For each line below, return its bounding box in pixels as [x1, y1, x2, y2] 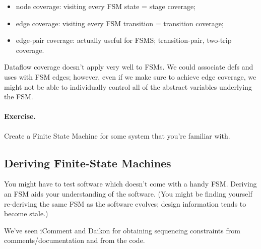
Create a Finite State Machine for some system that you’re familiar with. [4, 130, 230, 141]
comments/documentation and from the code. [4, 235, 145, 245]
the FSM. [4, 91, 33, 102]
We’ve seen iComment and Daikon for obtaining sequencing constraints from [4, 225, 240, 235]
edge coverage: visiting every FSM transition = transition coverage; [16, 18, 224, 28]
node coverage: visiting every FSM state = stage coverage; [16, 1, 196, 11]
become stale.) [4, 208, 48, 219]
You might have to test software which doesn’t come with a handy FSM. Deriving [4, 178, 257, 189]
